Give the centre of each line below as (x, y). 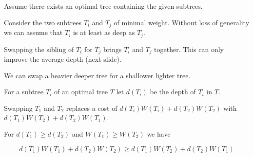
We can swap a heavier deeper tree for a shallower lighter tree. (97, 75)
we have (159, 133)
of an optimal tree (81, 92)
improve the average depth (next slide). (63, 59)
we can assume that (33, 32)
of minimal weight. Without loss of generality (182, 22)
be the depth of (173, 92)
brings (113, 49)
